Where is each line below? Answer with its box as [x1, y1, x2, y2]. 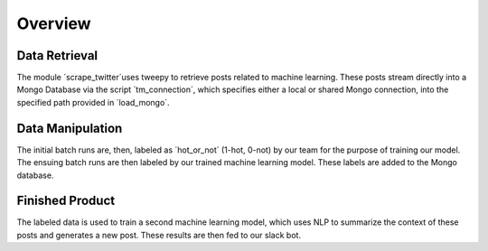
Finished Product [16, 193, 116, 209]
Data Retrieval [16, 48, 99, 63]
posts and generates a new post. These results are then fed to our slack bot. [16, 229, 302, 240]
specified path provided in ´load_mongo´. [16, 97, 171, 107]
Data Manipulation [16, 120, 123, 135]
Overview [16, 14, 91, 33]
